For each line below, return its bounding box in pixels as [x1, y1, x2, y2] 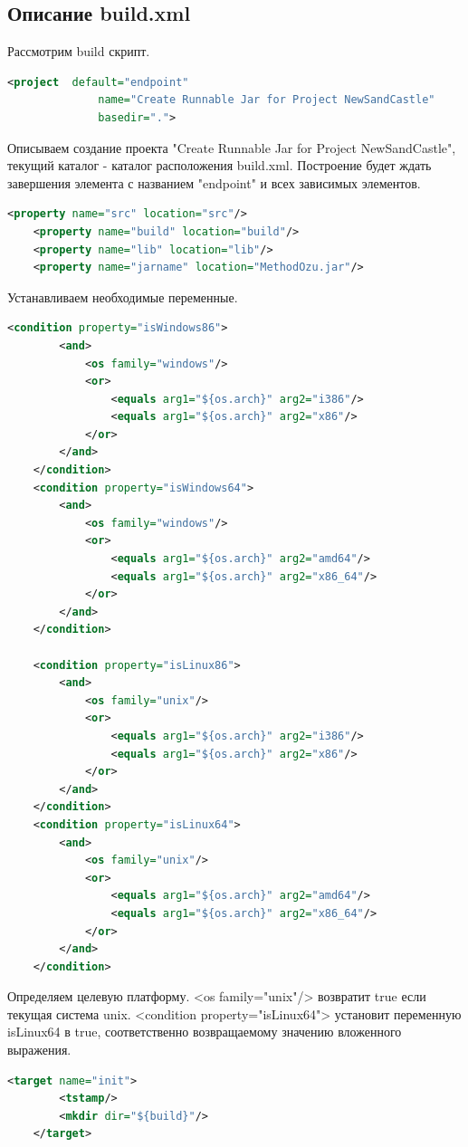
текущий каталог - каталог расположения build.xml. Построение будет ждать [7, 156, 432, 175]
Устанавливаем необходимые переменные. [7, 287, 238, 306]
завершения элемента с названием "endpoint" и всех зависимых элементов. [7, 173, 421, 192]
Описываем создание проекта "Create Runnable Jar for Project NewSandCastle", [7, 138, 456, 157]
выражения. [7, 1040, 72, 1059]
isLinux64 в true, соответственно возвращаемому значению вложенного [7, 1022, 402, 1041]
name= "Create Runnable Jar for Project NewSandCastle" [98, 93, 435, 107]
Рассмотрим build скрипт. [7, 42, 150, 61]
